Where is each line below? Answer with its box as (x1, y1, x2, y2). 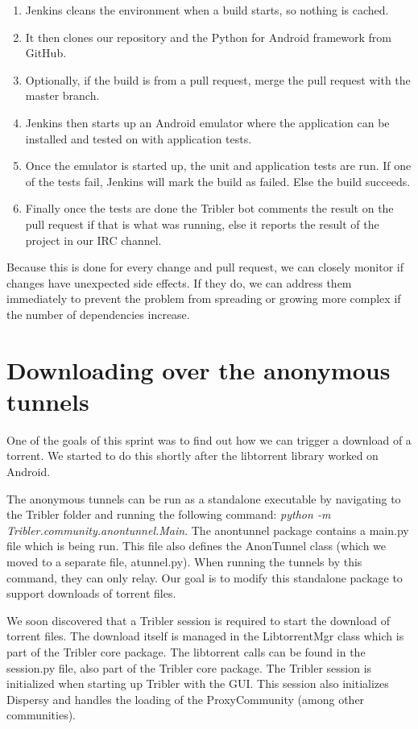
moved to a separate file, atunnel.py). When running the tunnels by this (6, 553, 362, 570)
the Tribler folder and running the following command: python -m (6, 506, 331, 523)
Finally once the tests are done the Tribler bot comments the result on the (25, 200, 394, 217)
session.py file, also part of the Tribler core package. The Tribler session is (6, 659, 372, 676)
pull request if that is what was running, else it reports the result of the (25, 215, 379, 232)
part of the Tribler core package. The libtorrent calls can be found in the (6, 643, 366, 660)
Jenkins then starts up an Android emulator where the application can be (25, 114, 390, 130)
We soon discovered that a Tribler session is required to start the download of (6, 611, 390, 628)
